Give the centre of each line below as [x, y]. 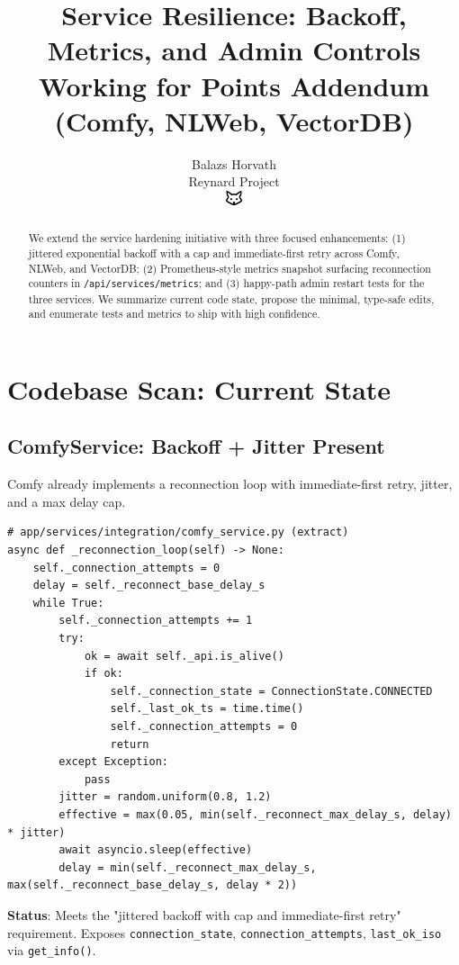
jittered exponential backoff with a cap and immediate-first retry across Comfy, [214, 253]
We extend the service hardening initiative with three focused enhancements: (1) [217, 238]
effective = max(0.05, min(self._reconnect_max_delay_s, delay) [255, 814]
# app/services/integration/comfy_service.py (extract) [178, 532]
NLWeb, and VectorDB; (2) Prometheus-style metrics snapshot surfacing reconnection [229, 268]
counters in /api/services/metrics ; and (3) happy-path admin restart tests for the [226, 283]
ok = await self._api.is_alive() [184, 656]
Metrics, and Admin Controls [234, 50]
